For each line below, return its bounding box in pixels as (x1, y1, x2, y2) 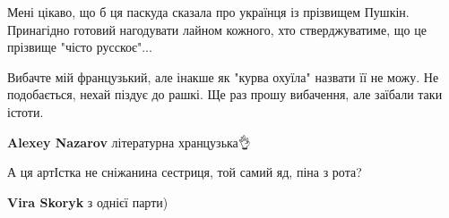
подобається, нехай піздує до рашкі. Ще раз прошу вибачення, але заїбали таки (7, 85, 443, 104)
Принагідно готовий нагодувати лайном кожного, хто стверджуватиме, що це (7, 20, 427, 38)
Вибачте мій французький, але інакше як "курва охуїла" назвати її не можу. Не (7, 67, 439, 86)
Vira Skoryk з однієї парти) (7, 192, 168, 211)
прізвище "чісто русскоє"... (7, 38, 152, 56)
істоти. (7, 102, 44, 121)
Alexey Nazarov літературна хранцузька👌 (7, 132, 251, 151)
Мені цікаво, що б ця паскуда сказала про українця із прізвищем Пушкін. (7, 3, 410, 21)
